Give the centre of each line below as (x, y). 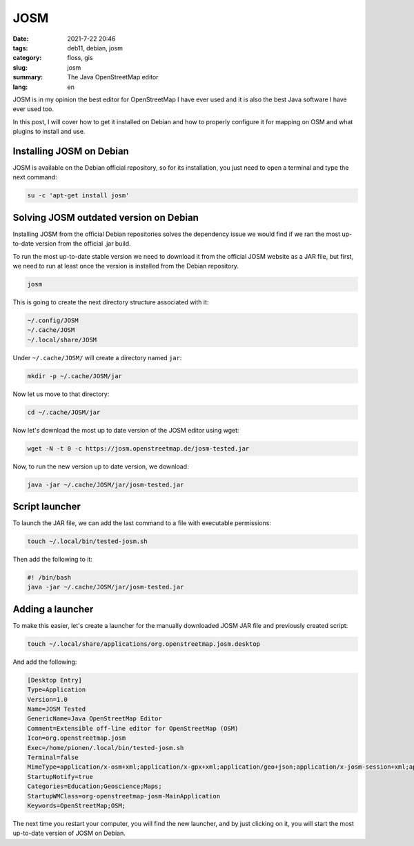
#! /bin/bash (49, 578)
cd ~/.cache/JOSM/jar (64, 412)
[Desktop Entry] (55, 680)
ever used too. (33, 109)
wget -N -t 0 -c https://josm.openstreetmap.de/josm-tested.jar (138, 448)
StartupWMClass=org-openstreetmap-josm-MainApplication (124, 796)
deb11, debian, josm (95, 48)
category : (27, 58)
